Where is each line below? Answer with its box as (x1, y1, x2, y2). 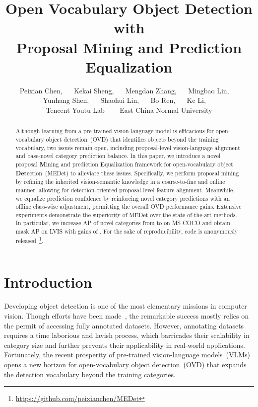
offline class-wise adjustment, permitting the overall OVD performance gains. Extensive (15, 202, 242, 211)
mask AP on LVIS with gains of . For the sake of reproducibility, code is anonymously (15, 227, 238, 236)
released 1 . (15, 235, 44, 244)
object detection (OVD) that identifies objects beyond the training (46, 135, 219, 143)
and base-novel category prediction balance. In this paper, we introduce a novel (15, 152, 221, 160)
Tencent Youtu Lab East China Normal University (46, 104, 212, 115)
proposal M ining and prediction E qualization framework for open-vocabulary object (15, 160, 233, 168)
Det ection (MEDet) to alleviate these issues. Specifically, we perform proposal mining (15, 168, 239, 177)
